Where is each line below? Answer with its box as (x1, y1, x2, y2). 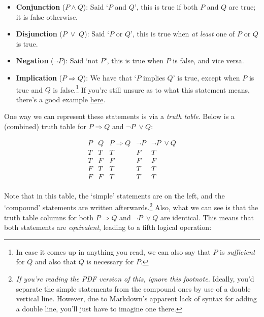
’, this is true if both (134, 2, 198, 12)
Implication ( (16, 72, 62, 83)
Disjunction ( (16, 28, 62, 39)
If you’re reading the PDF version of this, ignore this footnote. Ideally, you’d (16, 273, 254, 284)
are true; (228, 2, 256, 12)
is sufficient (220, 246, 255, 257)
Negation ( (16, 55, 54, 66)
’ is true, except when (173, 72, 240, 83)
